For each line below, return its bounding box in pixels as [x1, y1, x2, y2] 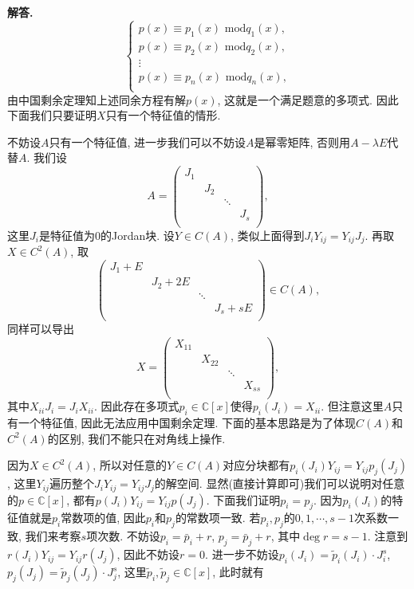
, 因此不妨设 [116, 546, 180, 563]
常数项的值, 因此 [61, 509, 146, 526]
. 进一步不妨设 [205, 546, 279, 563]
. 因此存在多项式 [93, 398, 179, 414]
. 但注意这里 [321, 398, 384, 414]
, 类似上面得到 [230, 226, 305, 243]
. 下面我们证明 [206, 491, 281, 508]
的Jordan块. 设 [100, 226, 175, 243]
